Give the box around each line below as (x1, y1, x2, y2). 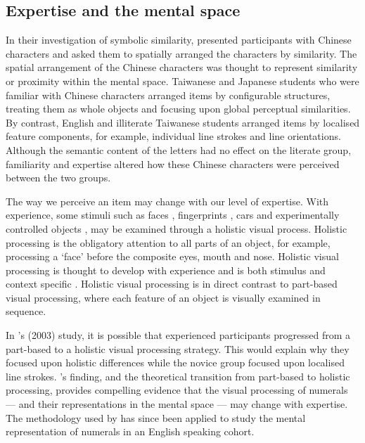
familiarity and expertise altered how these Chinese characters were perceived (6, 156, 340, 171)
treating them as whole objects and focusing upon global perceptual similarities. (6, 101, 351, 116)
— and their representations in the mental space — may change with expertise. (6, 397, 348, 411)
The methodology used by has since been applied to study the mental (6, 410, 306, 425)
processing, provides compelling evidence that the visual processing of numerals (6, 383, 348, 397)
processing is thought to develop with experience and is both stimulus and (6, 262, 326, 277)
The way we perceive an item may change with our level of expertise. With (6, 193, 329, 208)
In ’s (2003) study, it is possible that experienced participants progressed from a (6, 328, 351, 342)
